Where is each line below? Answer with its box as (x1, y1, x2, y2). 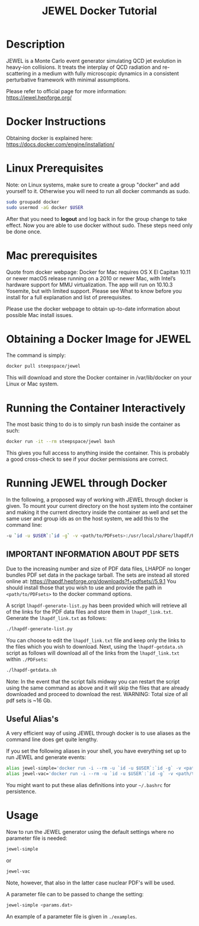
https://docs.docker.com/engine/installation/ (6, 141, 115, 148)
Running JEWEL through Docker (6, 476, 168, 490)
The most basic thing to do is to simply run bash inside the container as (6, 421, 181, 428)
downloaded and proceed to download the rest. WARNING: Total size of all (6, 690, 188, 697)
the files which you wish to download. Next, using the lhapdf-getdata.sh (6, 643, 184, 650)
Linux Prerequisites (6, 162, 104, 175)
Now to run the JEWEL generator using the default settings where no (6, 829, 175, 835)
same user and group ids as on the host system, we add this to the (6, 515, 169, 522)
